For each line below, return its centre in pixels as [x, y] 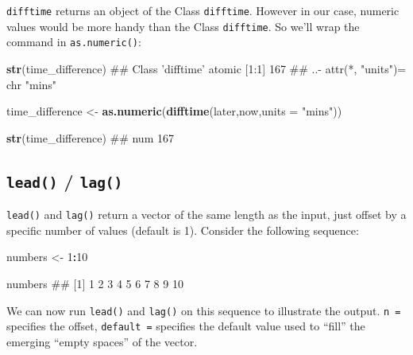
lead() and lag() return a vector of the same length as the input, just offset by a [206, 215]
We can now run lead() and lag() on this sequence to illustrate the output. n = [204, 310]
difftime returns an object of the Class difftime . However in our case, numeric [203, 10]
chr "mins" [32, 84]
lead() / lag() [65, 180]
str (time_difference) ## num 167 [90, 137]
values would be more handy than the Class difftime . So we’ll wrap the [183, 26]
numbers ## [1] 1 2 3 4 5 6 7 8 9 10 [95, 283]
